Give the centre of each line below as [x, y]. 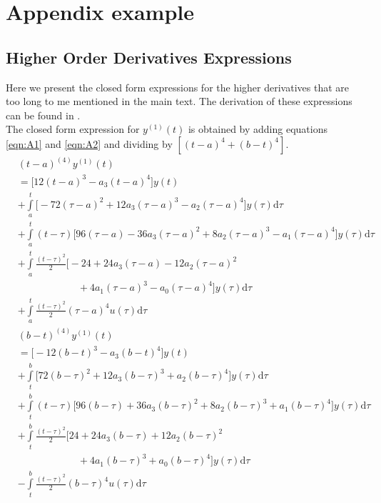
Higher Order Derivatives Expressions [149, 57]
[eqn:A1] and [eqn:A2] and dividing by [89, 143]
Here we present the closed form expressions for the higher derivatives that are [177, 87]
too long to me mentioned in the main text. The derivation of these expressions [179, 101]
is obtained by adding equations [258, 129]
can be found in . [43, 115]
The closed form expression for [73, 129]
